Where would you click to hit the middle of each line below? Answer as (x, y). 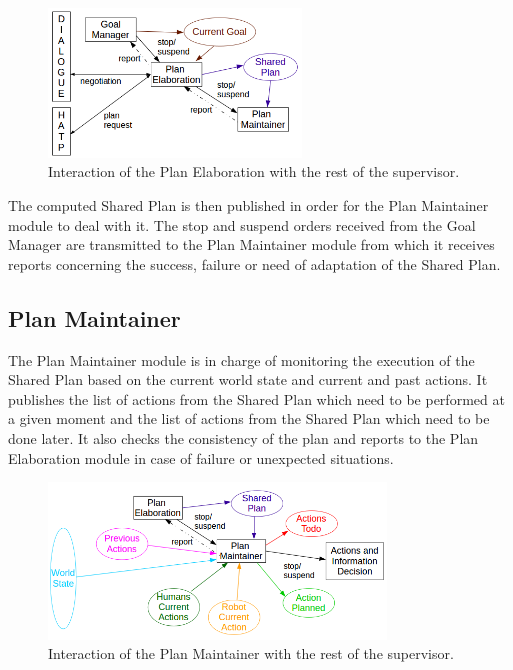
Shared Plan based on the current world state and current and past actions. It (248, 379)
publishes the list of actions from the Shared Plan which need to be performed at (256, 398)
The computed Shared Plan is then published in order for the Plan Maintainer (248, 205)
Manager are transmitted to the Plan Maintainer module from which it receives (251, 244)
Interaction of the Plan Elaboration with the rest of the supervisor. (254, 171)
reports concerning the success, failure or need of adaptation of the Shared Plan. (254, 263)
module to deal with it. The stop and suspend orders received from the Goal (242, 224)
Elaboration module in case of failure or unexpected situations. (201, 457)
